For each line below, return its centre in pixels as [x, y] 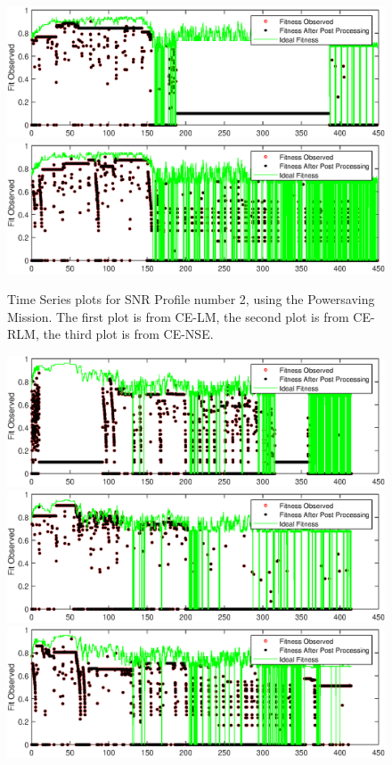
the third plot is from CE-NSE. [128, 334]
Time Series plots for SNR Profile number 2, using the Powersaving [191, 299]
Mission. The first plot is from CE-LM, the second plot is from [178, 316]
